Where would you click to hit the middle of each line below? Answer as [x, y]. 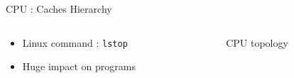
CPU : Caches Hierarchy [59, 9]
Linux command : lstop [75, 42]
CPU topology [257, 42]
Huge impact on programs [79, 66]
